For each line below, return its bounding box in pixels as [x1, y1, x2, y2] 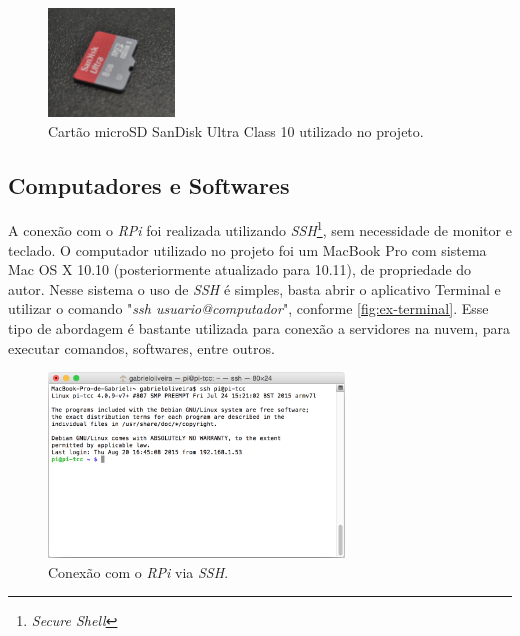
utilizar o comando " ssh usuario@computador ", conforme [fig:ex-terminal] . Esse [8, 298, 489, 319]
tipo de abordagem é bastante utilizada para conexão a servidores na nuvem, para [8, 318, 511, 339]
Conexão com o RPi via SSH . [48, 561, 229, 582]
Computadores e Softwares [8, 169, 290, 200]
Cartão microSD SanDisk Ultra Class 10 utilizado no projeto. [48, 120, 424, 141]
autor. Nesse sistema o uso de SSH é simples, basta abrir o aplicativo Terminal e [8, 278, 501, 299]
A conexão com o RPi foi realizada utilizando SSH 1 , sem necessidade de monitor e [8, 217, 512, 241]
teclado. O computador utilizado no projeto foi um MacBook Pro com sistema [8, 239, 487, 260]
